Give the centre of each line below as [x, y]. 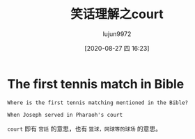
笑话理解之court [117, 14]
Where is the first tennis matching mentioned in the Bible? [98, 103]
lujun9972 [117, 34]
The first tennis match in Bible [96, 84]
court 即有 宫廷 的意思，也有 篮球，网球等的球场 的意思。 [85, 129]
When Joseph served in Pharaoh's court [65, 115]
